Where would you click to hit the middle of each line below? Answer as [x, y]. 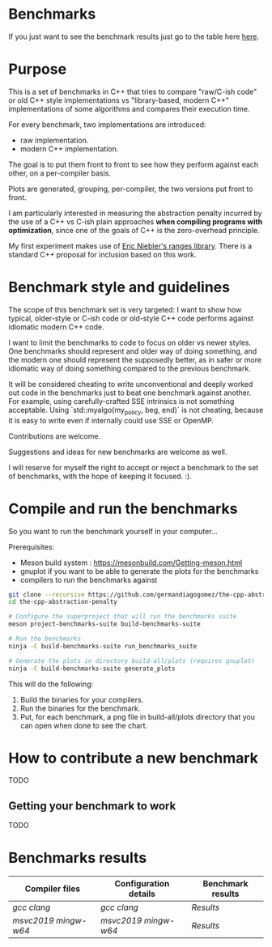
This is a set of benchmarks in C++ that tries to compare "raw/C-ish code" [133, 91]
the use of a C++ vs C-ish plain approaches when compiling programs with [136, 221]
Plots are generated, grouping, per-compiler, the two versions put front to [131, 189]
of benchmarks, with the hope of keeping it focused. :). [100, 476]
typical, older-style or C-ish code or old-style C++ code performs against [131, 318]
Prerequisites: [32, 546]
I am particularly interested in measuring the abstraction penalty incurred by [135, 213]
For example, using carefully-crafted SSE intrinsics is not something [121, 401]
